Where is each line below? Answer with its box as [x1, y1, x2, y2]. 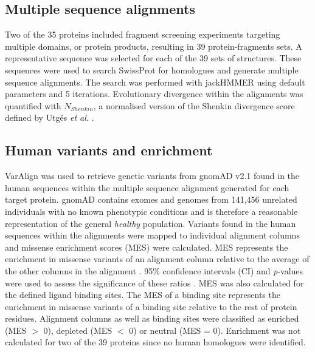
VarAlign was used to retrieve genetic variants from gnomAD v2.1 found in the [5, 169, 300, 182]
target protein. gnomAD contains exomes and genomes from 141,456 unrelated [5, 193, 297, 206]
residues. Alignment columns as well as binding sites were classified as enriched [5, 312, 299, 325]
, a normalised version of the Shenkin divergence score [93, 99, 295, 112]
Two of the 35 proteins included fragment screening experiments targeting [5, 28, 280, 41]
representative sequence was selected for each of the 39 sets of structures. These [5, 52, 302, 64]
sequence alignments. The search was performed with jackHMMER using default [5, 75, 305, 88]
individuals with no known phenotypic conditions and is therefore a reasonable [5, 205, 298, 217]
